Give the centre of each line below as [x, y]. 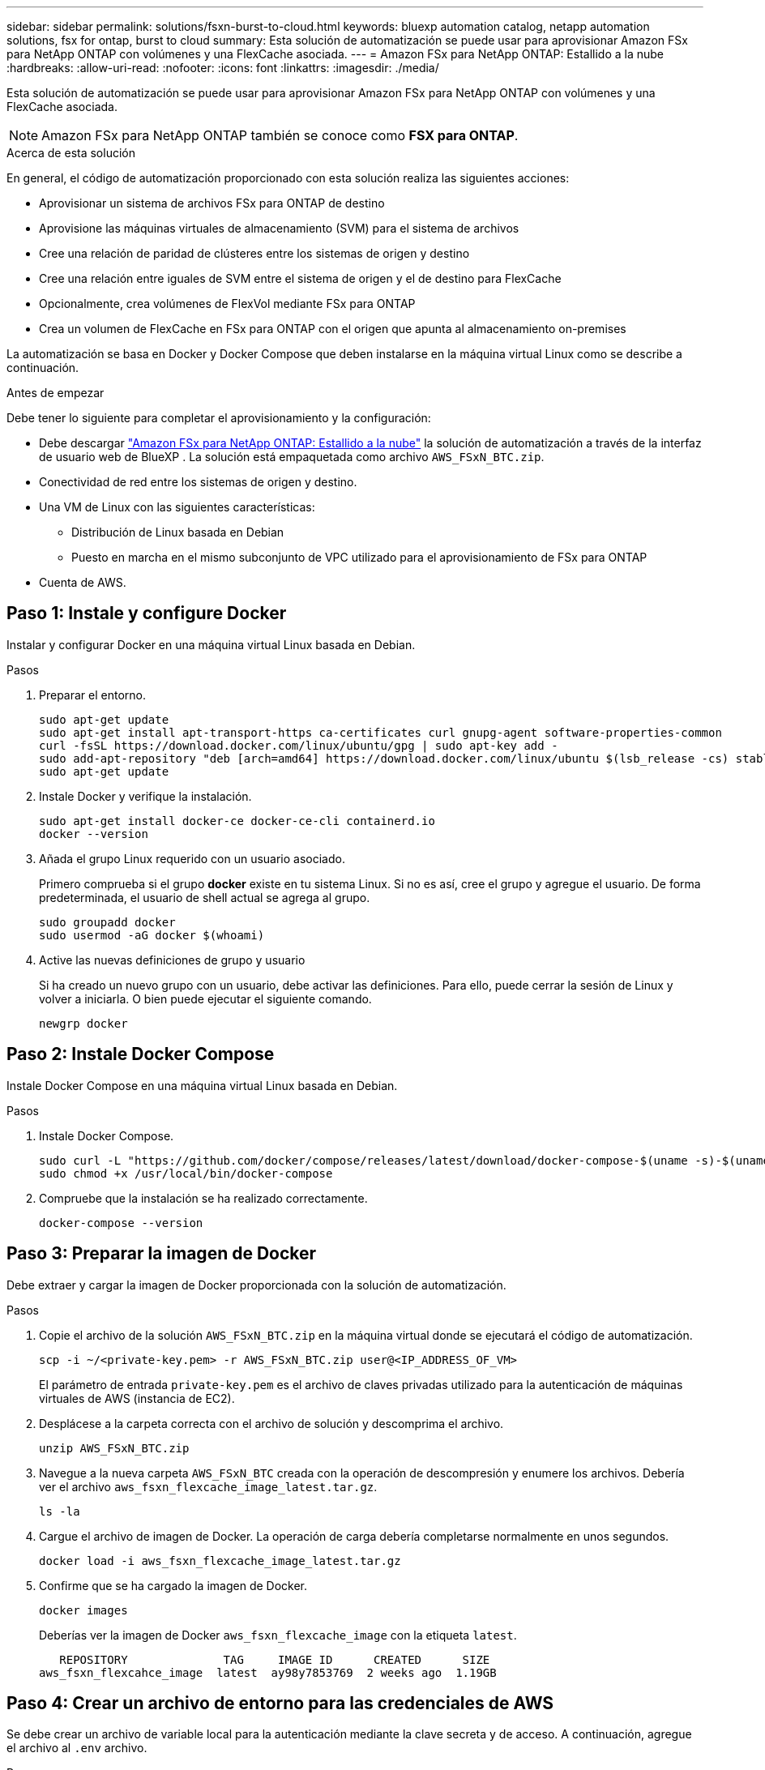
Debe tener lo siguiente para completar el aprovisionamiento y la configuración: [219, 418]
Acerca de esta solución [71, 153]
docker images [83, 1610]
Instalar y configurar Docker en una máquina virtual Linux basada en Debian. [211, 644]
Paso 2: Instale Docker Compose [141, 1054]
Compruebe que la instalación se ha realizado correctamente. [203, 1198]
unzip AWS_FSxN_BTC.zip [114, 1448]
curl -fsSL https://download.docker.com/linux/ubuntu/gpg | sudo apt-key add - [299, 745]
